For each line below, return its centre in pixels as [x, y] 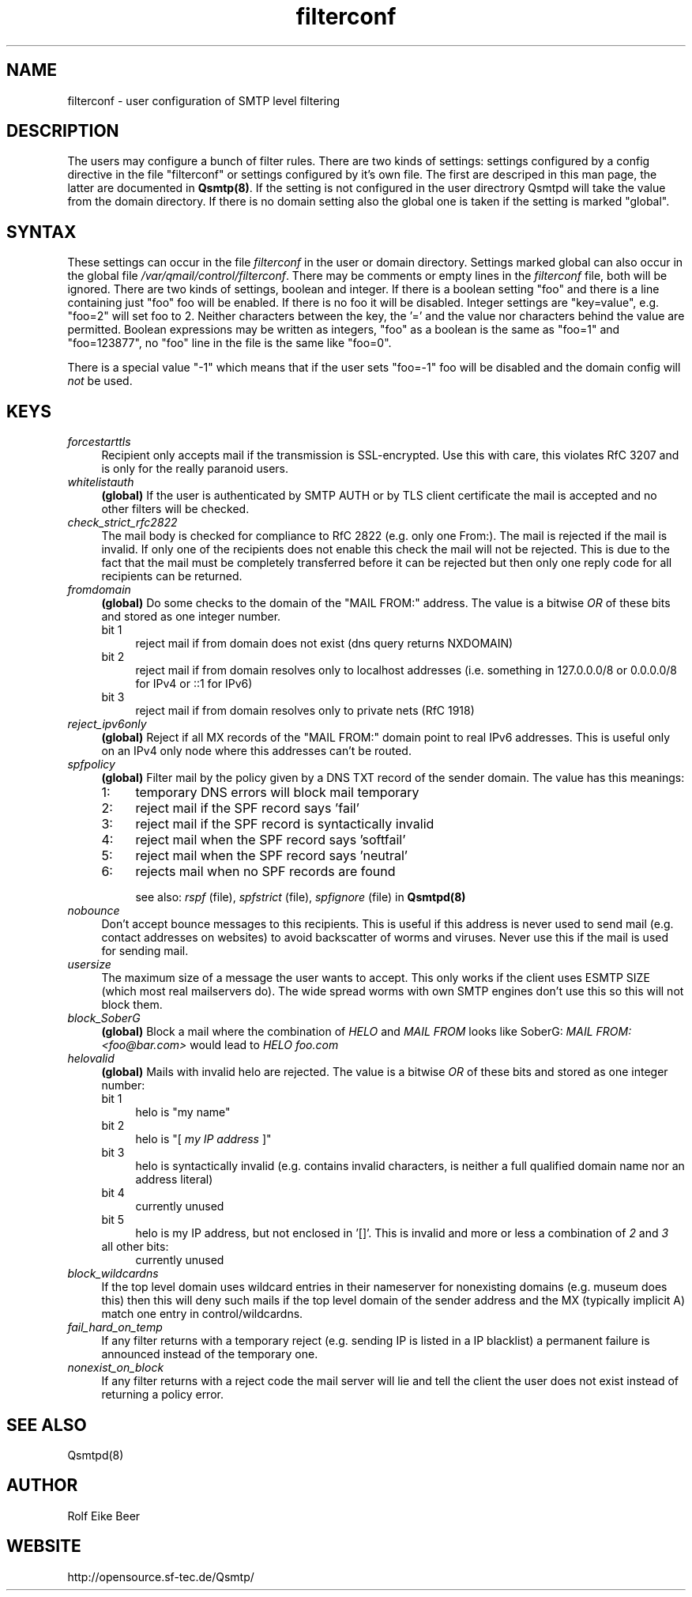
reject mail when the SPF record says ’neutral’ [271, 856]
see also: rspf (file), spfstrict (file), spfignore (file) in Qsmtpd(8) [301, 897]
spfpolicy [91, 765]
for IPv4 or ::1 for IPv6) [194, 684]
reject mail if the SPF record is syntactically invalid [285, 824]
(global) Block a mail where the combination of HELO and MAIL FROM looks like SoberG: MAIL [347, 1032]
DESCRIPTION [63, 131]
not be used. [100, 381]
